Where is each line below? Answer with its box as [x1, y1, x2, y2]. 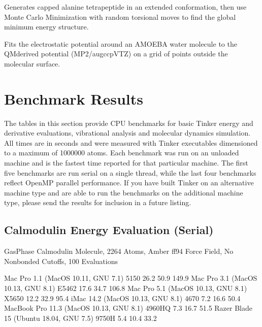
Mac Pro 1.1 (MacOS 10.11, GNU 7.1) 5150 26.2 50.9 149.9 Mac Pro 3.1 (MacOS [4, 273, 257, 283]
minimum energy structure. [4, 21, 89, 32]
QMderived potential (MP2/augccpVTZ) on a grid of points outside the [4, 48, 228, 59]
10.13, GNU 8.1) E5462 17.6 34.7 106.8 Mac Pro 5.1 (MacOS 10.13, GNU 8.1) [4, 283, 247, 293]
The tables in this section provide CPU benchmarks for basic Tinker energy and [4, 117, 253, 128]
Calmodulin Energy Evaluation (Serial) [4, 222, 214, 238]
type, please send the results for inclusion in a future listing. [4, 197, 191, 208]
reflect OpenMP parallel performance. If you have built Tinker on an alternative [4, 177, 254, 188]
